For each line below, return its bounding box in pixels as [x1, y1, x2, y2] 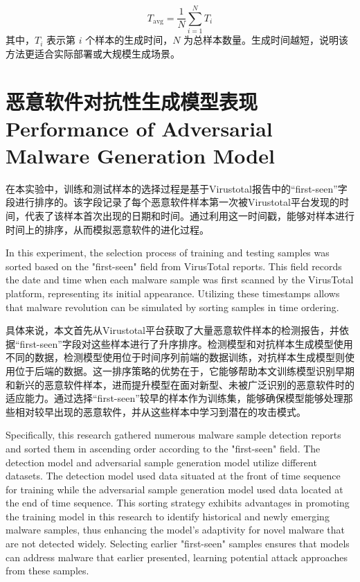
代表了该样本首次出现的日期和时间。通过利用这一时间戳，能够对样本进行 [24, 209, 354, 222]
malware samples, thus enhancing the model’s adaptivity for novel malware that [6, 522, 345, 537]
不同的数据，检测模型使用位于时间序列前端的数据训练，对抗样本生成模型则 [6, 350, 345, 364]
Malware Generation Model [6, 141, 275, 169]
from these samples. [6, 563, 89, 578]
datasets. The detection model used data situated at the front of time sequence [6, 468, 341, 483]
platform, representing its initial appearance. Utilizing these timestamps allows [6, 285, 340, 300]
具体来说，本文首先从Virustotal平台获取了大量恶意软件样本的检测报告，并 [6, 323, 339, 337]
